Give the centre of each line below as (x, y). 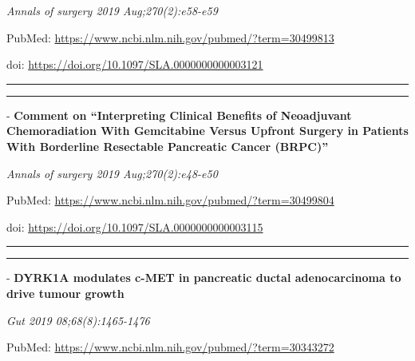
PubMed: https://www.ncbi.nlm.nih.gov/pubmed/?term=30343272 (170, 347)
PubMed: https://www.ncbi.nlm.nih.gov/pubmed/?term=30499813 (170, 37)
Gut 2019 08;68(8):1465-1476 (78, 320)
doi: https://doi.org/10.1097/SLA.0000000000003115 (135, 226)
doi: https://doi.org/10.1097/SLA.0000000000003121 (135, 64)
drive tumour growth (65, 293)
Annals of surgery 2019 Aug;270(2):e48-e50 (112, 173)
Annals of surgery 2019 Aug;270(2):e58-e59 (112, 10)
